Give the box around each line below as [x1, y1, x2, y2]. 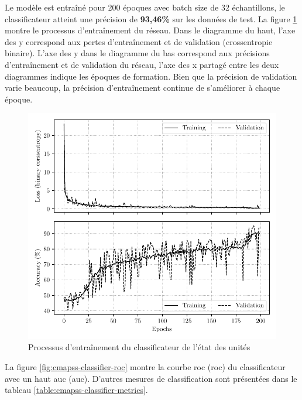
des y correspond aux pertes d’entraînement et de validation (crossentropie [5, 35, 273, 47]
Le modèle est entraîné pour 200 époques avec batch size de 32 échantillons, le [5, 1, 285, 13]
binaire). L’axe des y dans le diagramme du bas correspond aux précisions [5, 47, 270, 59]
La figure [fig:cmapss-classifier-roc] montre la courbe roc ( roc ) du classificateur [5, 360, 286, 372]
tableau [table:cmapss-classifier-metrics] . [5, 384, 148, 396]
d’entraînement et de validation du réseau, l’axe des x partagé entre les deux [5, 58, 279, 70]
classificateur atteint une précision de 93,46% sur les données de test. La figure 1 [5, 12, 297, 25]
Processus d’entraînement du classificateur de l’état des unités [28, 341, 250, 353]
